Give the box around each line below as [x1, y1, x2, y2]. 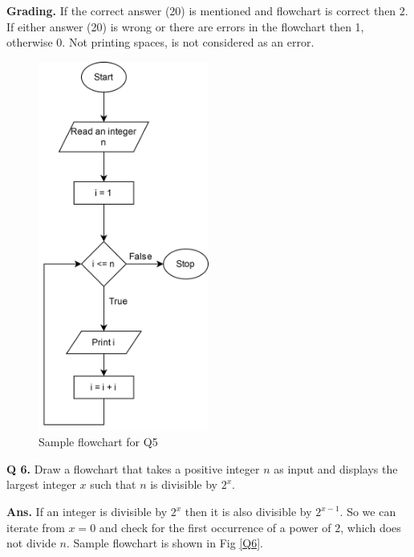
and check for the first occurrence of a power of [99, 518, 331, 535]
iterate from [6, 518, 65, 535]
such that [90, 476, 136, 493]
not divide [6, 535, 56, 551]
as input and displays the [274, 460, 398, 477]
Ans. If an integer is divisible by [6, 503, 168, 520]
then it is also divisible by [185, 503, 312, 520]
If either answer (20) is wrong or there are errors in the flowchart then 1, [6, 18, 364, 35]
